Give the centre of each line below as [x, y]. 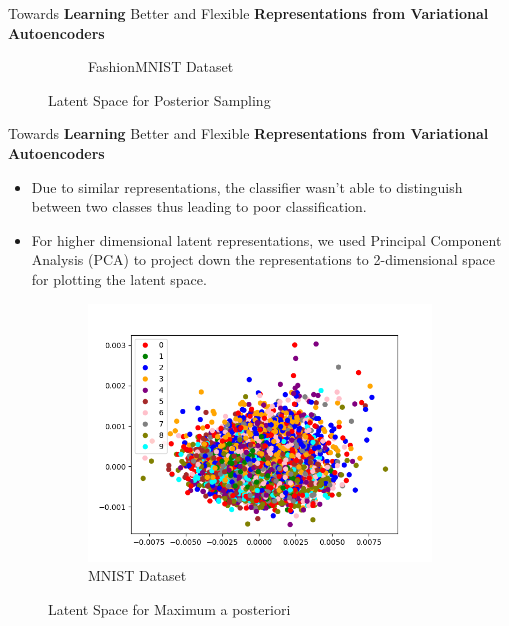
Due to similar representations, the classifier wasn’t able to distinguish [247, 186]
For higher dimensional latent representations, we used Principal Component [266, 239]
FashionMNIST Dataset [161, 66]
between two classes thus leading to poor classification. [199, 206]
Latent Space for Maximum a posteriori [169, 608]
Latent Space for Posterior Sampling [159, 99]
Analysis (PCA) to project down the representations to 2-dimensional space [263, 259]
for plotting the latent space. [119, 278]
